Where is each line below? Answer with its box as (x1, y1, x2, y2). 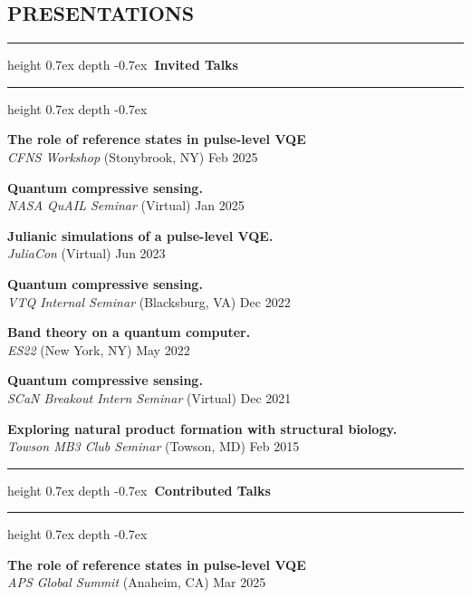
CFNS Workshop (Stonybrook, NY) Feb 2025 (7, 147, 258, 166)
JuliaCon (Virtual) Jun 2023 (7, 244, 166, 263)
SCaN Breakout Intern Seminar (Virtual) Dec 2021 (7, 388, 292, 407)
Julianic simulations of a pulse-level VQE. (7, 226, 274, 245)
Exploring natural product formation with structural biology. (7, 419, 398, 438)
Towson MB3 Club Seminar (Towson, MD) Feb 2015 (7, 437, 300, 456)
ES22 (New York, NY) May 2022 (7, 340, 190, 359)
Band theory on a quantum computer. (7, 323, 251, 342)
